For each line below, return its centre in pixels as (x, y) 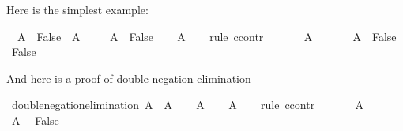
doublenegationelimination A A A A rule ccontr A (187, 105)
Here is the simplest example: (77, 9)
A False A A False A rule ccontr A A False (207, 36)
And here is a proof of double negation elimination (129, 78)
